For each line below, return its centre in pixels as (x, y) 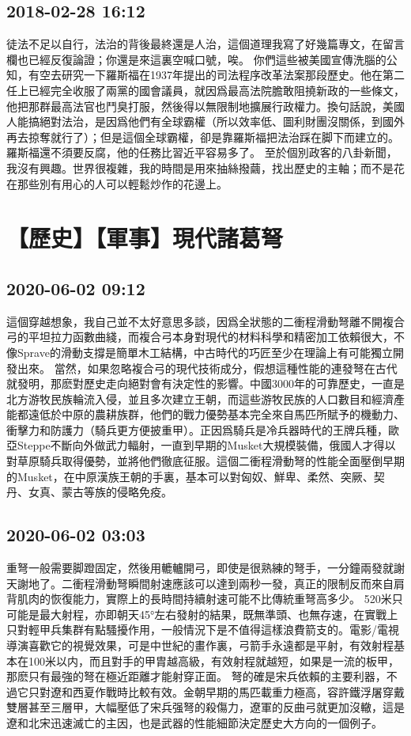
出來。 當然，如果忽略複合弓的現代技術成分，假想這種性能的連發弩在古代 (207, 368)
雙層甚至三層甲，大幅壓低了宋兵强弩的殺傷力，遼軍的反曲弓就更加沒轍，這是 (205, 707)
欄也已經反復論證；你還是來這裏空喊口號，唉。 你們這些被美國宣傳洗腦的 (196, 59)
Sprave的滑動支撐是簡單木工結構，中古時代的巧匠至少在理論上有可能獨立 (205, 352)
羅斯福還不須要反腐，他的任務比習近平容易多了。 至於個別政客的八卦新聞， (202, 152)
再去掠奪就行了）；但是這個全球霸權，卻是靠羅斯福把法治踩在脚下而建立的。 (203, 137)
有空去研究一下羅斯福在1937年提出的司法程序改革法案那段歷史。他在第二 (216, 75)
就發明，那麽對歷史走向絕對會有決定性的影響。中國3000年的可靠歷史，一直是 (205, 383)
